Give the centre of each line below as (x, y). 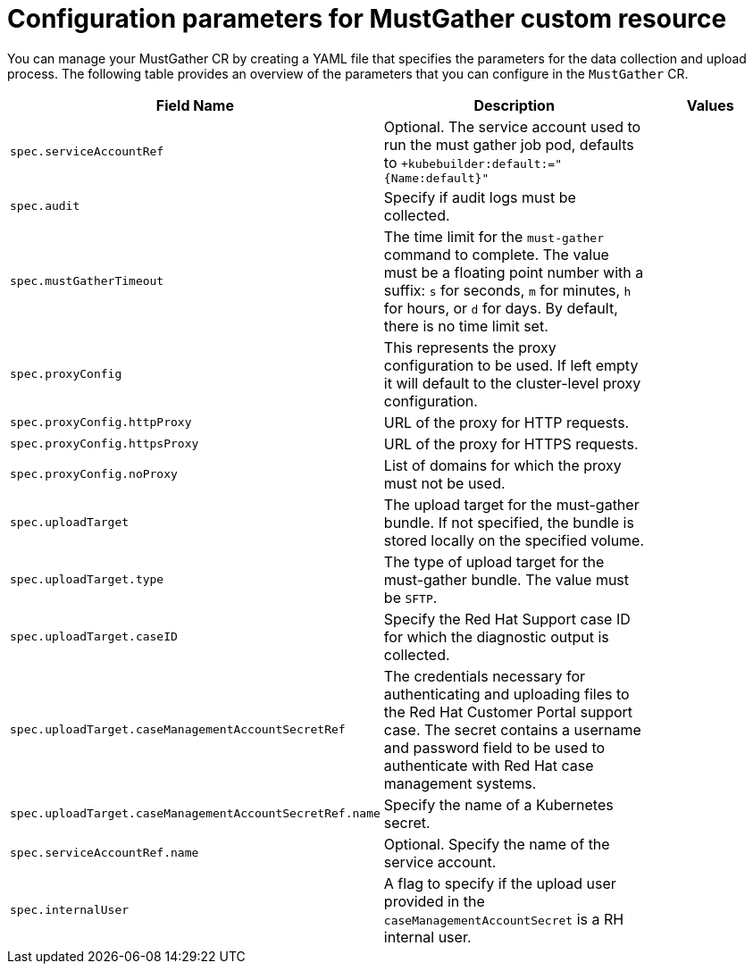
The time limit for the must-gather (494, 236)
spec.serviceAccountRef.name (105, 853)
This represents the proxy (470, 347)
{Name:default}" (436, 178)
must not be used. (444, 483)
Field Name (195, 105)
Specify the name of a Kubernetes (498, 804)
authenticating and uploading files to (506, 694)
